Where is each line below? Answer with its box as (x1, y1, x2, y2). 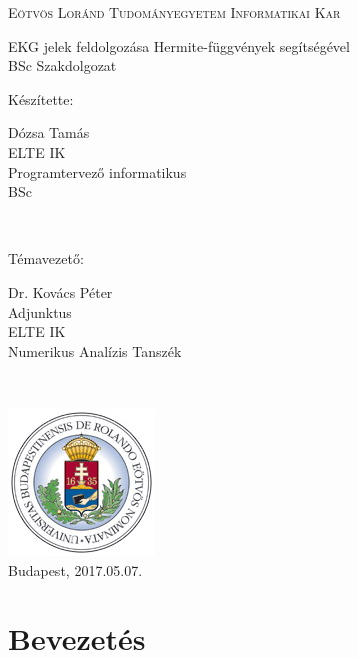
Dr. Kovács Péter (8, 281, 113, 302)
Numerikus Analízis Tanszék (8, 340, 182, 361)
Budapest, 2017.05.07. (8, 559, 143, 580)
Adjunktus (8, 301, 72, 322)
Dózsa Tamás (8, 122, 90, 143)
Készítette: (8, 88, 74, 109)
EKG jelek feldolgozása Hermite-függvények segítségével (8, 35, 350, 56)
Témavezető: (8, 248, 84, 269)
